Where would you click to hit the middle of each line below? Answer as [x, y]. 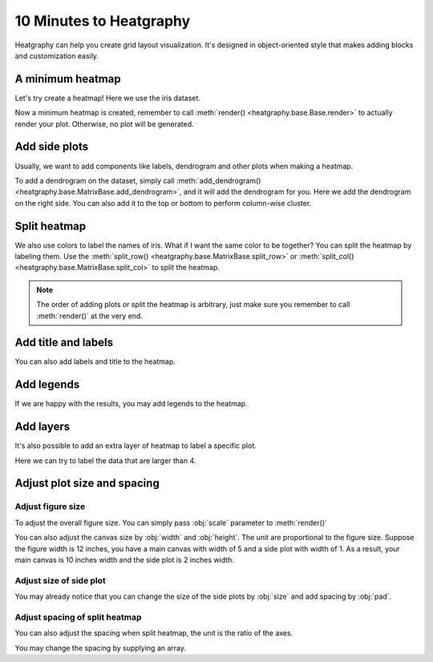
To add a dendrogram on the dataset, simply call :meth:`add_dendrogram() [138, 180]
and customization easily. [57, 55]
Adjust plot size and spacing [87, 484]
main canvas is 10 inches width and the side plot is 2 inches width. [124, 560]
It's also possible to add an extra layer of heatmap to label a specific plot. [136, 446]
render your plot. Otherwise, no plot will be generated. [104, 123]
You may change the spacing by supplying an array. [101, 648]
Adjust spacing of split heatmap [78, 617]
